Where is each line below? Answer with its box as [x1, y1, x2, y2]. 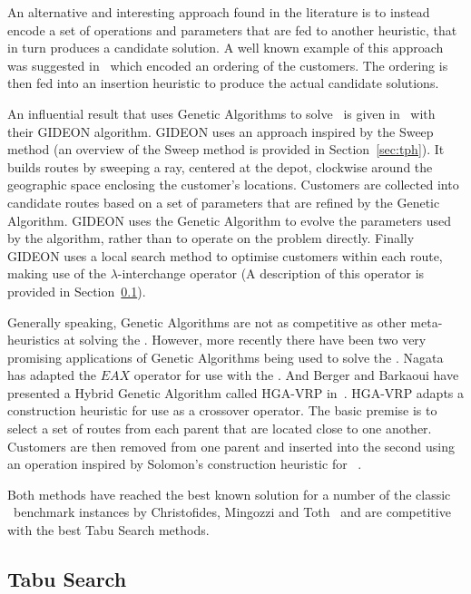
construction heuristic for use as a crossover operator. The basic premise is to [7, 401, 437, 420]
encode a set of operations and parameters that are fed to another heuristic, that [7, 20, 457, 39]
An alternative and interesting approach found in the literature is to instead [7, 3, 430, 21]
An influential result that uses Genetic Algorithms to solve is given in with [7, 103, 436, 122]
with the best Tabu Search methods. [7, 521, 210, 540]
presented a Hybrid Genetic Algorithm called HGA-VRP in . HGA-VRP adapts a [7, 383, 465, 402]
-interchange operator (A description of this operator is [117, 264, 425, 283]
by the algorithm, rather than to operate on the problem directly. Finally [7, 229, 415, 248]
